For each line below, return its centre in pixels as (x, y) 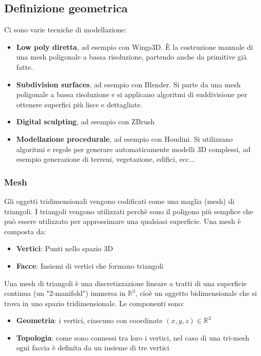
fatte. (25, 67)
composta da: (25, 231)
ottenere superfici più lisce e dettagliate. (79, 104)
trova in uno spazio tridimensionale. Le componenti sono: (94, 303)
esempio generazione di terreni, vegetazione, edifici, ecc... (106, 159)
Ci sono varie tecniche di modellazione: (65, 30)
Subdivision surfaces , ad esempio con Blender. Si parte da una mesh (128, 84)
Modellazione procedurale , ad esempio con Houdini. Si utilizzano (125, 138)
